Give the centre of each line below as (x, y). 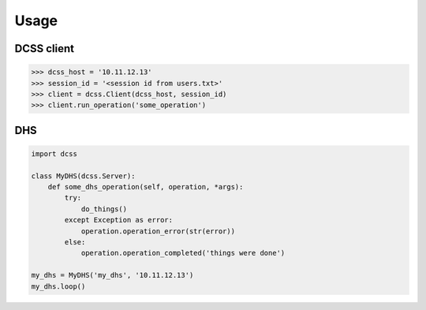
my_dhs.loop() (58, 286)
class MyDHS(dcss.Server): (83, 176)
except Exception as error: (119, 220)
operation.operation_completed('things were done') (183, 253)
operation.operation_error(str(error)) (158, 231)
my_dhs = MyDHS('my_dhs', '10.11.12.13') (112, 275)
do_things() (104, 209)
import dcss (54, 153)
